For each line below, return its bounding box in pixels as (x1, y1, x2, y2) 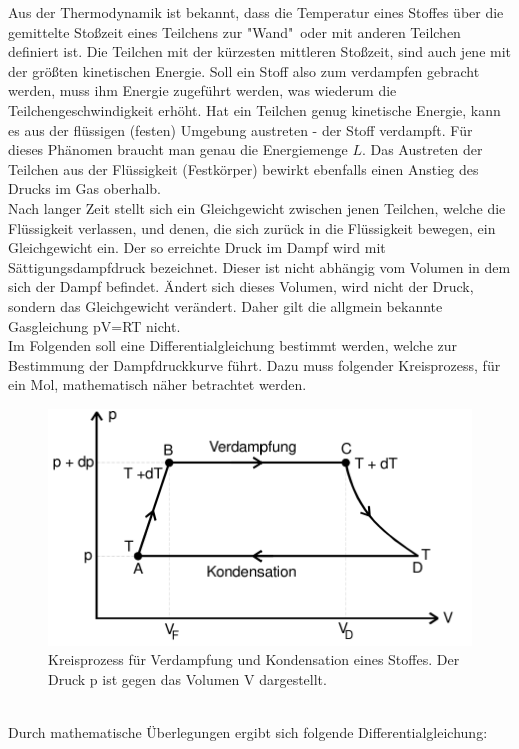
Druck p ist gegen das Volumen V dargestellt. (48, 668, 327, 689)
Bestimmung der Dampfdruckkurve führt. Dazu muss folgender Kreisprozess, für (8, 354, 501, 375)
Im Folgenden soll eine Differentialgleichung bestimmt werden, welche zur (8, 335, 458, 356)
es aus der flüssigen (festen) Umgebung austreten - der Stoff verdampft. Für (8, 119, 473, 140)
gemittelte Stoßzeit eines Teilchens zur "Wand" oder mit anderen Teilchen (8, 21, 461, 42)
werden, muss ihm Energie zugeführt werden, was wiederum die (8, 80, 397, 101)
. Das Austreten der (361, 139, 483, 160)
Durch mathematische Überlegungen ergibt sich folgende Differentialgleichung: (8, 722, 488, 743)
